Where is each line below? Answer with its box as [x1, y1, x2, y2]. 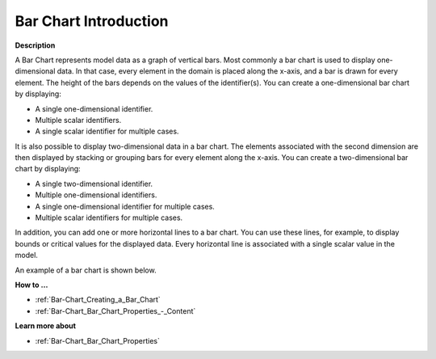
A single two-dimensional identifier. [35, 179, 153, 188]
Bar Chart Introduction [15, 12, 169, 30]
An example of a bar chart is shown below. [15, 265, 157, 275]
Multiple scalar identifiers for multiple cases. [35, 213, 183, 222]
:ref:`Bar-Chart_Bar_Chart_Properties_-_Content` [35, 306, 196, 315]
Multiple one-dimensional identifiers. [35, 190, 157, 200]
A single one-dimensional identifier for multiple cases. [35, 201, 216, 211]
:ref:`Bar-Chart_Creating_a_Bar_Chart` [35, 295, 161, 305]
